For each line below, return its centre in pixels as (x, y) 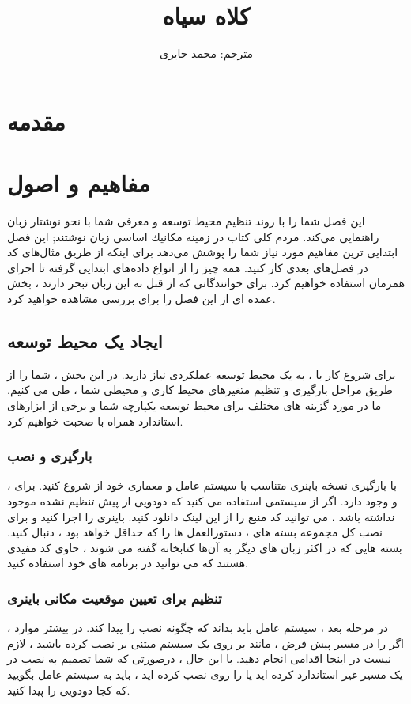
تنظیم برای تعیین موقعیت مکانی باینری (115, 598)
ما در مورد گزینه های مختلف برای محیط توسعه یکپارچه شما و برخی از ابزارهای (194, 405)
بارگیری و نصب (50, 456)
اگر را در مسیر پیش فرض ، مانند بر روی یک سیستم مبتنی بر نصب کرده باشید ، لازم (205, 643)
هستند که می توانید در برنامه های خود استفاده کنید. (128, 563)
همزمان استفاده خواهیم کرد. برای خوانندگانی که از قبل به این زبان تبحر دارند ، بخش (206, 283)
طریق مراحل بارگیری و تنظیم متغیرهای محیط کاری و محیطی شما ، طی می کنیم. (200, 390)
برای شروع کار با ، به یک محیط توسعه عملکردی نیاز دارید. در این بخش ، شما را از (202, 374)
